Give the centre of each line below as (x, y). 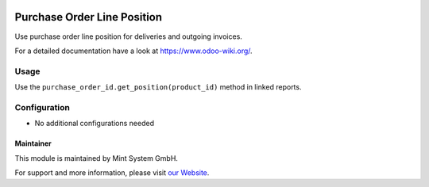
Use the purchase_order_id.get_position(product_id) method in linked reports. (158, 87)
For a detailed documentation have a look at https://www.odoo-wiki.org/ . (134, 51)
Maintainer (33, 143)
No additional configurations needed (95, 124)
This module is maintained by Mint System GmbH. (97, 158)
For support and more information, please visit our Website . (112, 172)
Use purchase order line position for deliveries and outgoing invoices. (128, 36)
